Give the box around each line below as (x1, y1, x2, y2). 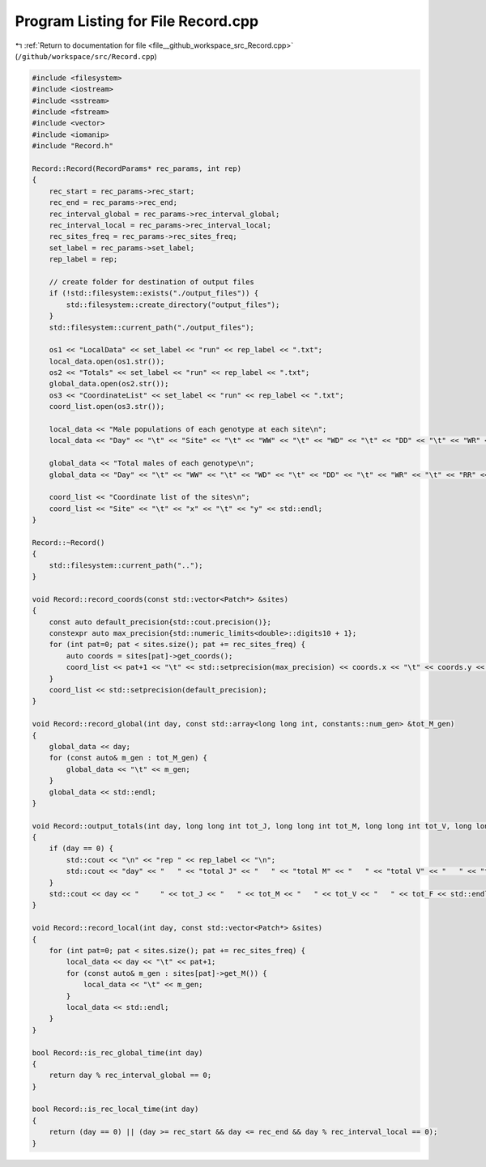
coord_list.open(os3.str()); (49, 402, 165, 411)
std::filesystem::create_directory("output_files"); (66, 300, 280, 309)
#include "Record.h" (32, 142, 113, 151)
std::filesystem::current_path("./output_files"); (49, 322, 254, 332)
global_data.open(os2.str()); (49, 379, 169, 389)
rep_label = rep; (49, 255, 118, 264)
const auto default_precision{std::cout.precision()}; (49, 617, 271, 627)
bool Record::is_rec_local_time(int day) (32, 1105, 199, 1114)
